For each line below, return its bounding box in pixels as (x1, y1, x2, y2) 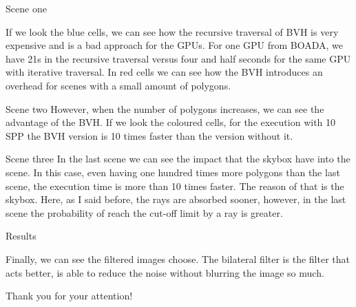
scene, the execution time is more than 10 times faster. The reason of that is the (6, 178, 344, 193)
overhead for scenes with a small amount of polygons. (6, 78, 231, 92)
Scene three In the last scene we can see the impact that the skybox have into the (6, 151, 350, 166)
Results (6, 229, 36, 243)
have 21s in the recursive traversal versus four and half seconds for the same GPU (6, 51, 351, 65)
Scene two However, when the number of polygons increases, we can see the (6, 101, 324, 116)
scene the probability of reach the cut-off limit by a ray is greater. (6, 205, 283, 220)
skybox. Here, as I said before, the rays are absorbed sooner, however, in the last (6, 192, 346, 207)
